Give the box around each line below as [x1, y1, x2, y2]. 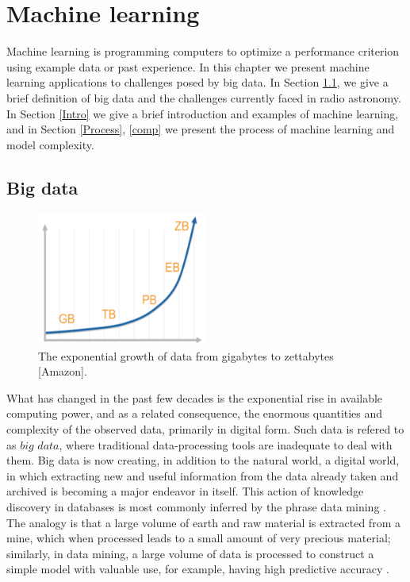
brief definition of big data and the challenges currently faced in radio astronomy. [6, 89, 401, 106]
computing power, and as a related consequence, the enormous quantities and [6, 405, 383, 422]
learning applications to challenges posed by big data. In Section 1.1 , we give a [6, 74, 389, 91]
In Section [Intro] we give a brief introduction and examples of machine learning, [6, 105, 399, 121]
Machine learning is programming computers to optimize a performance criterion [6, 43, 400, 60]
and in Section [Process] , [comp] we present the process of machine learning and [6, 121, 395, 137]
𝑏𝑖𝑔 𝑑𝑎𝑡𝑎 [20, 440, 59, 452]
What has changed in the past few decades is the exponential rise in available [6, 389, 383, 406]
